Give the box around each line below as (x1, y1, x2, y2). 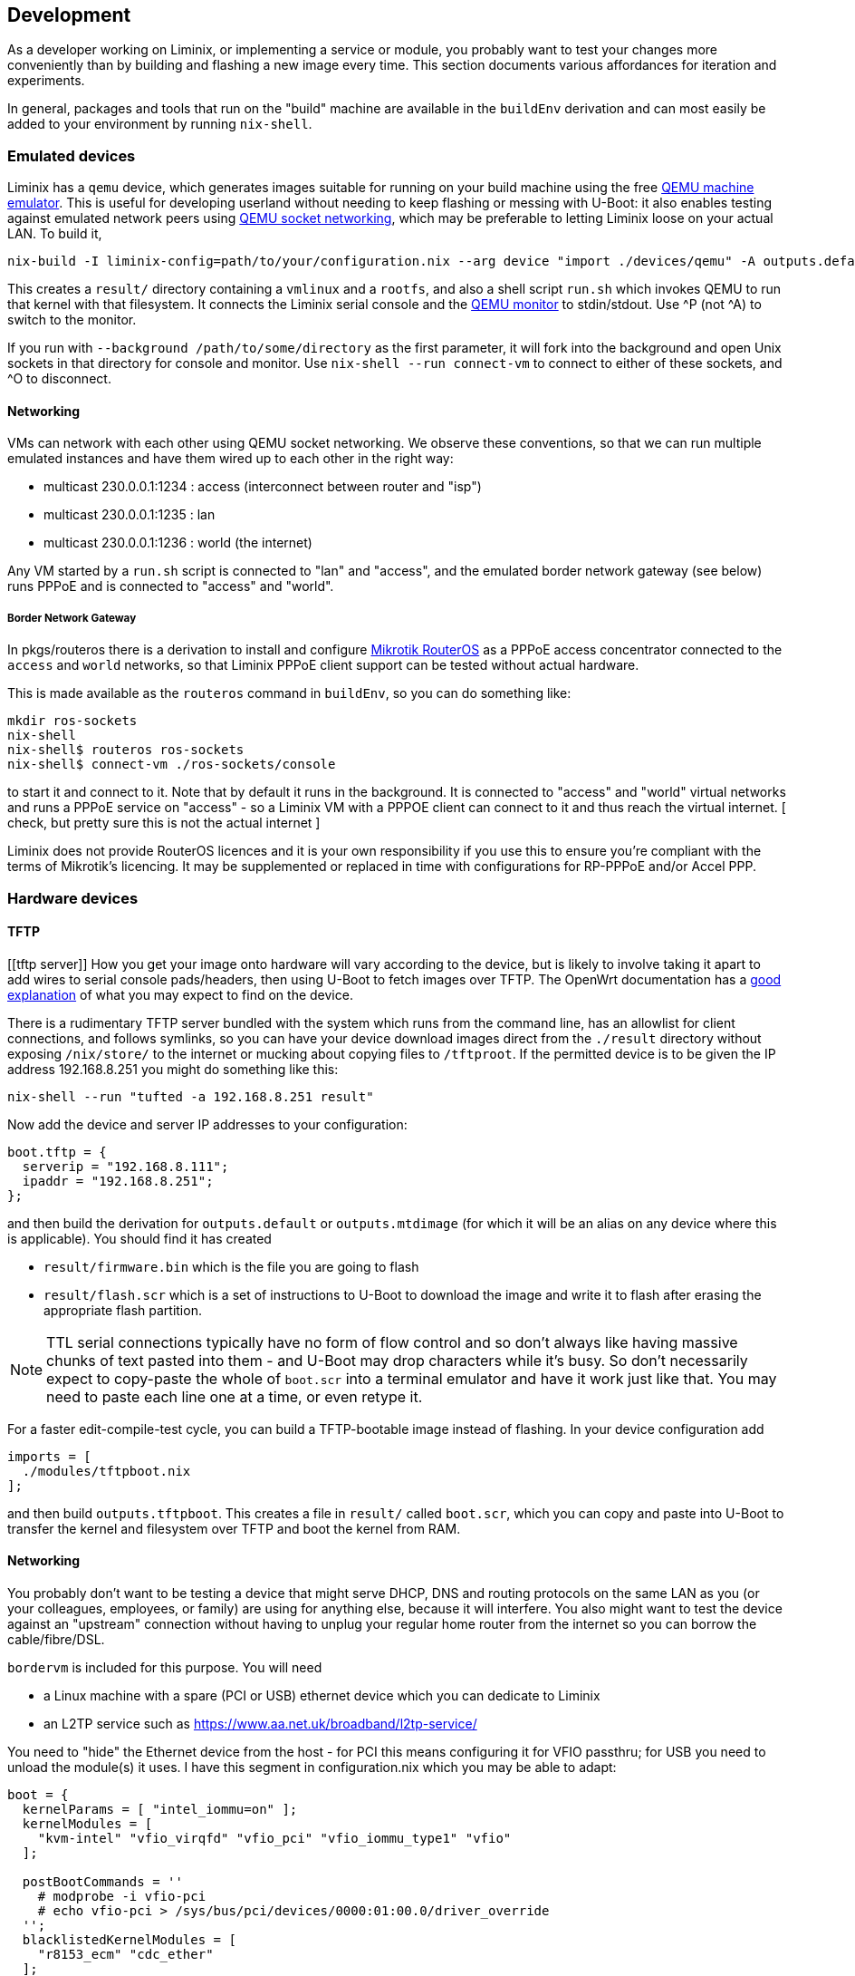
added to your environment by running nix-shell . (7, 116, 312, 132)
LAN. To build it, (7, 226, 102, 242)
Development (7, 4, 131, 26)
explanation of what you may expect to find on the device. (7, 986, 353, 1003)
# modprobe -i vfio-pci (37, 1888, 207, 1903)
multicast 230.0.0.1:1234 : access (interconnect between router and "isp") (43, 479, 482, 495)
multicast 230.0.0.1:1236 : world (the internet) (43, 535, 312, 551)
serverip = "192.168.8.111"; (22, 1158, 229, 1174)
